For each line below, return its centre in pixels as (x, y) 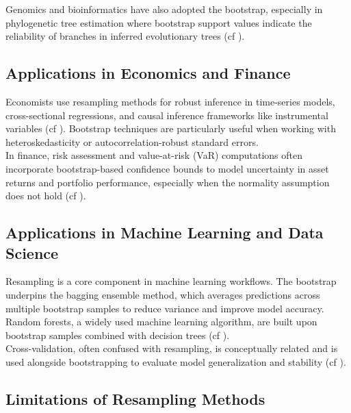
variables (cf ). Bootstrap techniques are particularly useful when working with (171, 128)
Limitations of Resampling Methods (135, 398)
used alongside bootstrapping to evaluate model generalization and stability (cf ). (176, 361)
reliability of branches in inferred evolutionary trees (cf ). (125, 36)
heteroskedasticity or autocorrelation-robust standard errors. (132, 141)
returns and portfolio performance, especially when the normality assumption (168, 182)
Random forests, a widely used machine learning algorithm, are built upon (161, 322)
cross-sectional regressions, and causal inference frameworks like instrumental (167, 115)
